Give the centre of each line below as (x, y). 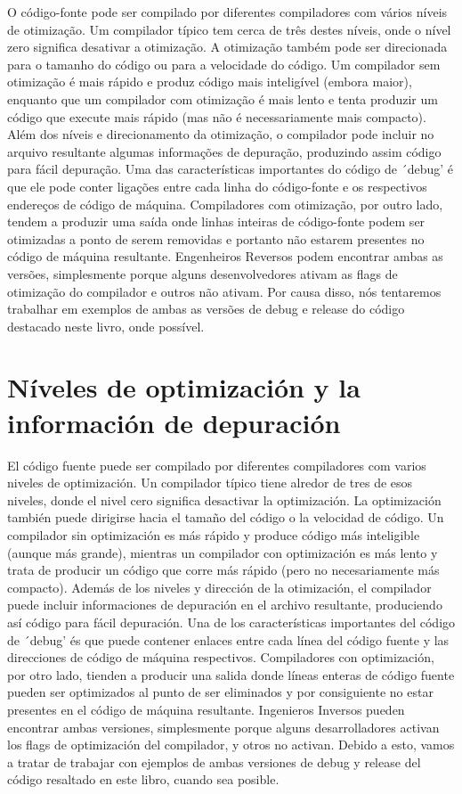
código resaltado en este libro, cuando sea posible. (143, 779)
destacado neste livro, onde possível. (106, 326)
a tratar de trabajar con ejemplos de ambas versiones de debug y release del (214, 761)
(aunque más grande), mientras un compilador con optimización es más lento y (223, 552)
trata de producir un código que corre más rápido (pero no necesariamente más (223, 570)
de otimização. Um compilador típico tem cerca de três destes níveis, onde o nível (229, 29)
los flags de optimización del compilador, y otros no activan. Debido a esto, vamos (231, 745)
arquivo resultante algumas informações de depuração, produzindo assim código (224, 151)
